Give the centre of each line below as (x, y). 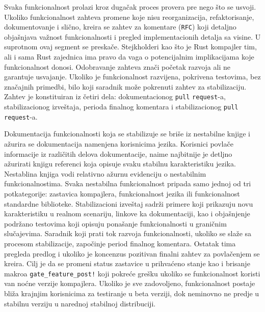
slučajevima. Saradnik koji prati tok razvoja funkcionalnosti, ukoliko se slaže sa (128, 233)
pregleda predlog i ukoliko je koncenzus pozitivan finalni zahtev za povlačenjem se (132, 253)
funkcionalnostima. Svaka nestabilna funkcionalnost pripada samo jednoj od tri (128, 183)
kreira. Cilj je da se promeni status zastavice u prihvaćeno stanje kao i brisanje (127, 263)
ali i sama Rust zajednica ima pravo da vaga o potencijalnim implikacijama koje (129, 57)
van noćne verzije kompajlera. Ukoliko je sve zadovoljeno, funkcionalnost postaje (130, 283)
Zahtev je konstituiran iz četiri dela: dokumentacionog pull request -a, (115, 96)
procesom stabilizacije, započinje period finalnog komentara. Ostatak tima (120, 243)
